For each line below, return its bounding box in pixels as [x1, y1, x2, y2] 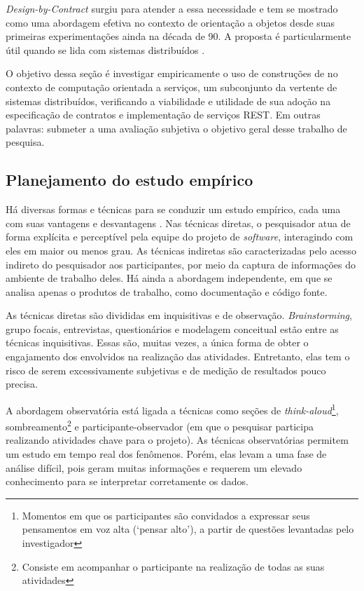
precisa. [6, 376, 38, 391]
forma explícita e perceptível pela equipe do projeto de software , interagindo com [6, 229, 353, 244]
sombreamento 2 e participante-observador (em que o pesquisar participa [6, 417, 314, 433]
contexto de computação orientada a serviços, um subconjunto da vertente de [6, 79, 337, 94]
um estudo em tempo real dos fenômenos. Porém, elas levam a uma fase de [6, 446, 327, 461]
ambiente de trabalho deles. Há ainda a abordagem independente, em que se [6, 271, 332, 285]
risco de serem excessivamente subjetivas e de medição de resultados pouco [6, 362, 326, 377]
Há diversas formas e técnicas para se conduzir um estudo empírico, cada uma [6, 202, 341, 217]
